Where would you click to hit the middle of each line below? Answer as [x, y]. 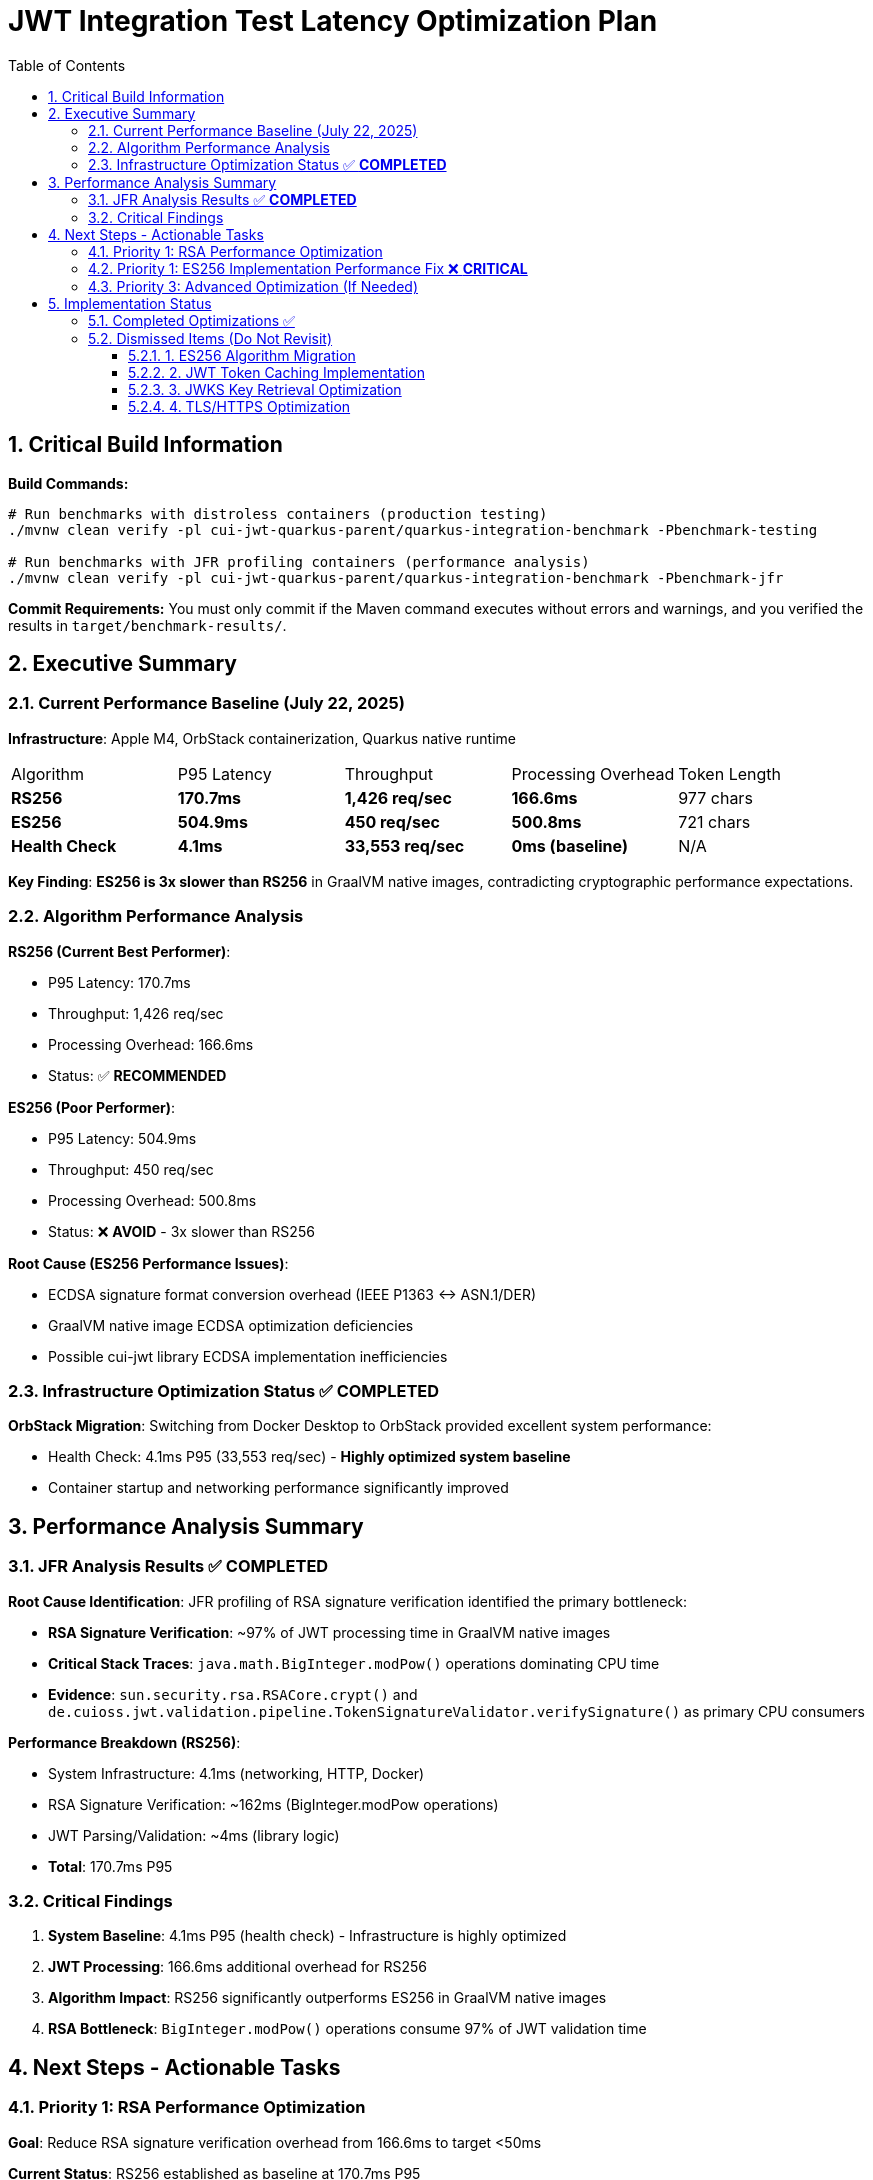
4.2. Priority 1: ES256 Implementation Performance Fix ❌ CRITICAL [308, 268]
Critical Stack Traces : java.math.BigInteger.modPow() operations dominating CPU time [354, 1663]
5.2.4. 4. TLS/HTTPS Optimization [239, 406]
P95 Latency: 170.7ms [119, 982]
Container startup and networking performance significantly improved [278, 1488]
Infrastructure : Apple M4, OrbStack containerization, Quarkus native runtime [262, 738]
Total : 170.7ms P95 [110, 1866]
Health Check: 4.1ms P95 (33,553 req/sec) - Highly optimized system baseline [309, 1457]
